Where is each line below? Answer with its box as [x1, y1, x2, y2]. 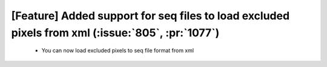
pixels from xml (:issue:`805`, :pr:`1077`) [11, 26, 220, 39]
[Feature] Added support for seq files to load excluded [11, 9, 290, 22]
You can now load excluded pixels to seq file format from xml [41, 47, 194, 54]
